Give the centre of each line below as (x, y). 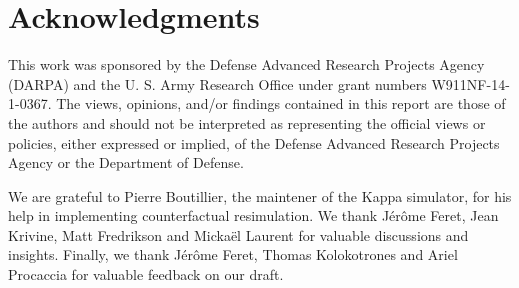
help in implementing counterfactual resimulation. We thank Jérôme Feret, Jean (253, 215)
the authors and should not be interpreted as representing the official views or (247, 122)
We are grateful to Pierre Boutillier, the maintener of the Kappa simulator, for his (260, 195)
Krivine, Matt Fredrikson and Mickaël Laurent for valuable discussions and (238, 234)
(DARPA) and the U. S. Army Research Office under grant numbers (217, 83)
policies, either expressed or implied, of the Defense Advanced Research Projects (254, 142)
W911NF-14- (470, 83)
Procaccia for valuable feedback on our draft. (146, 274)
